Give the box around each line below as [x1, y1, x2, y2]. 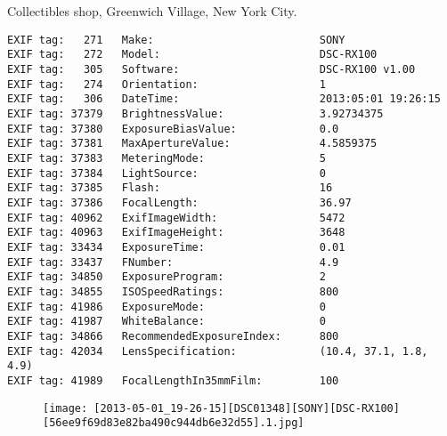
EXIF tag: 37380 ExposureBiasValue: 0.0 [7, 122, 339, 135]
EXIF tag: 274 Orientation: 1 [7, 77, 326, 91]
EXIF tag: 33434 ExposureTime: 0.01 [7, 240, 345, 254]
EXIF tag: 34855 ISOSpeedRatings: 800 [7, 285, 339, 298]
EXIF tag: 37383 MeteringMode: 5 [7, 152, 326, 166]
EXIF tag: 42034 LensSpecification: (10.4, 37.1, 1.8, [7, 344, 428, 358]
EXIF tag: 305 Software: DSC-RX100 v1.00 [7, 63, 416, 77]
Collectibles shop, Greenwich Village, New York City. [7, 2, 297, 20]
